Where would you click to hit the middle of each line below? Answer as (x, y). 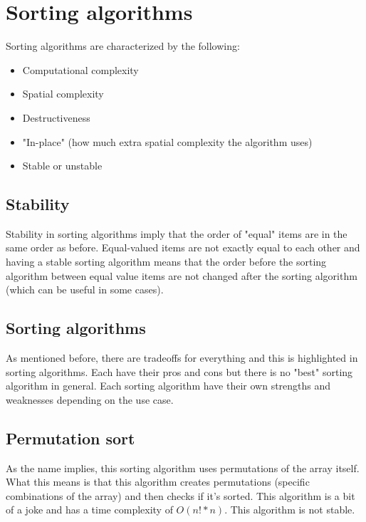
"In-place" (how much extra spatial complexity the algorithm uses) (167, 141)
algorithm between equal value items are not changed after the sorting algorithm (182, 275)
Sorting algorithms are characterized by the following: (123, 46)
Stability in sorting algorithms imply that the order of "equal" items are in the (177, 233)
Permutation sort (70, 438)
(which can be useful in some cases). (85, 289)
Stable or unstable (62, 166)
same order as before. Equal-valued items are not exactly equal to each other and (183, 247)
